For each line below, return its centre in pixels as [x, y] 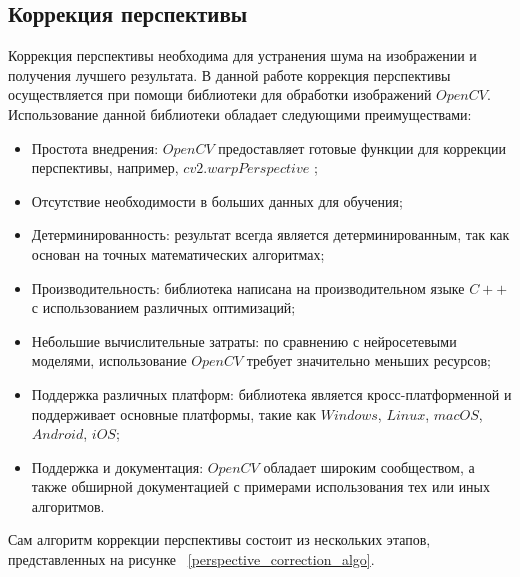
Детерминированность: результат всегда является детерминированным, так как [270, 234]
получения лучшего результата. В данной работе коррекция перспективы [229, 74]
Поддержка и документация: [117, 466]
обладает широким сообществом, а [369, 466]
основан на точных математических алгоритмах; [178, 253]
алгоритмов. [68, 505]
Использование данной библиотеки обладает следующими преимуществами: [240, 113]
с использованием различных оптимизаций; [163, 307]
